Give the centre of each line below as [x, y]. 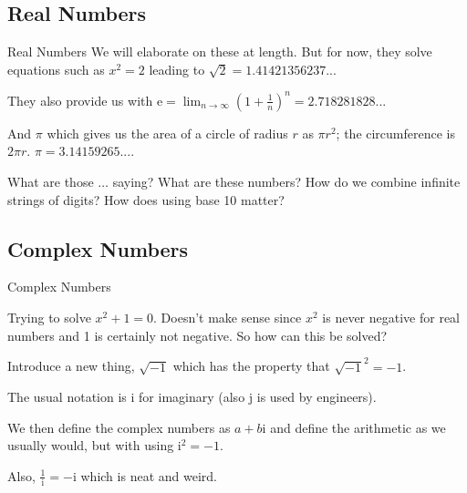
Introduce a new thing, [71, 366]
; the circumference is [396, 133]
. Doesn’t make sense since [228, 318]
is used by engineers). [317, 397]
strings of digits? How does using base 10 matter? [146, 199]
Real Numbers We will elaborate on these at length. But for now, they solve [220, 51]
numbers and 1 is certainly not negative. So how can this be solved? [197, 335]
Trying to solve [49, 318]
